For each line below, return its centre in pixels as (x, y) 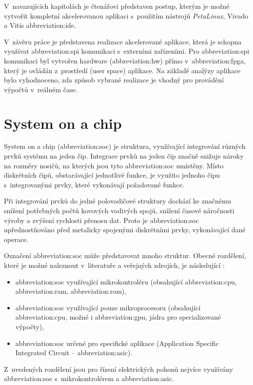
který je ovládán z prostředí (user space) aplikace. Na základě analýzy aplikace (122, 70)
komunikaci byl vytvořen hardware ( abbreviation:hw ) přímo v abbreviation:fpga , (125, 60)
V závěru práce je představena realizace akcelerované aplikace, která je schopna (123, 41)
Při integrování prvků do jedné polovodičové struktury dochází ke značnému (118, 201)
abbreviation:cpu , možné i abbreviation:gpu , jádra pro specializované (118, 317)
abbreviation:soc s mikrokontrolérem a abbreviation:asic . (89, 378)
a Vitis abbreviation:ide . (40, 25)
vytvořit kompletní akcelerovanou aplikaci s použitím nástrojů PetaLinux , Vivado (126, 15)
